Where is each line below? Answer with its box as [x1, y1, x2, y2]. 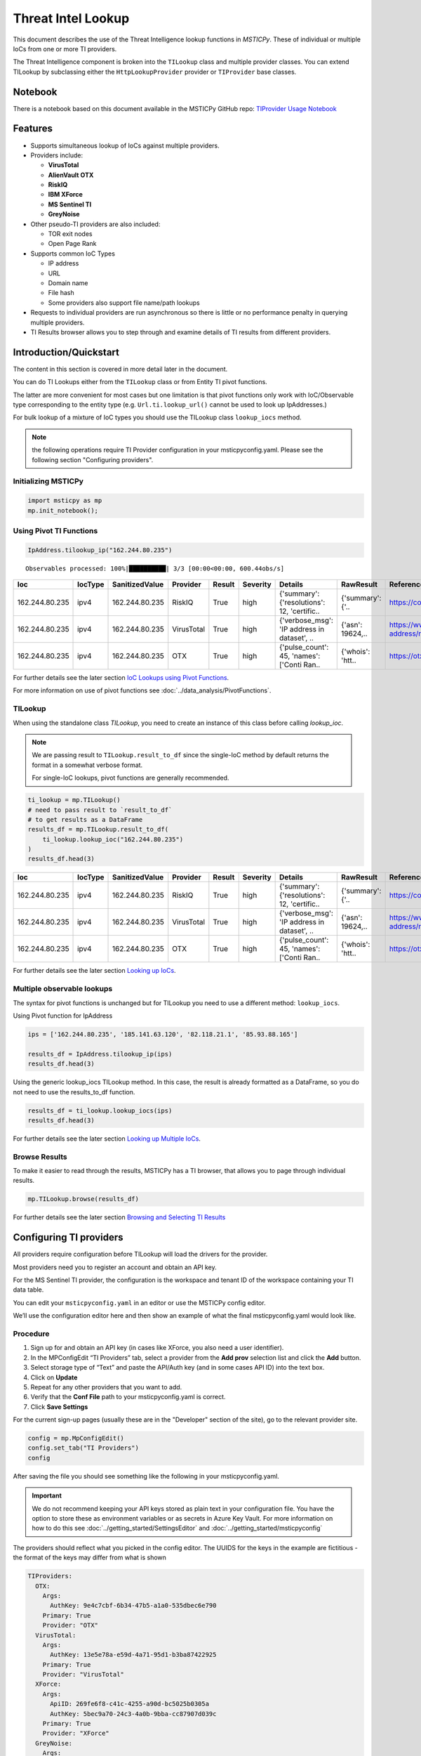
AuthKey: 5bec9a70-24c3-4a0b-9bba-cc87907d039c [50, 1710, 217, 1717]
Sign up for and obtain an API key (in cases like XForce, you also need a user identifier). [30, 1344, 284, 1352]
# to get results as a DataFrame [27, 815, 143, 823]
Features [13, 123, 53, 135]
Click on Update [30, 1373, 78, 1382]
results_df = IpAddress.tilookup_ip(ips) [27, 1050, 173, 1058]
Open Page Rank [48, 240, 97, 248]
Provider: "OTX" [42, 1621, 98, 1630]
